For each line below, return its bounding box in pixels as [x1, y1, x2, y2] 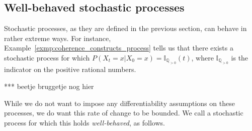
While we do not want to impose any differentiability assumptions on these [4, 97, 235, 108]
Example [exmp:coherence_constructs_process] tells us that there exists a [4, 42, 233, 53]
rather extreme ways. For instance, [4, 32, 111, 43]
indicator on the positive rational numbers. [4, 64, 136, 74]
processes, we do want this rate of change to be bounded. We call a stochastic [4, 107, 243, 118]
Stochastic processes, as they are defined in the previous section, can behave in [4, 23, 247, 33]
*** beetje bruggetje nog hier [4, 80, 94, 91]
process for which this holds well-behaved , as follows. [4, 117, 165, 127]
